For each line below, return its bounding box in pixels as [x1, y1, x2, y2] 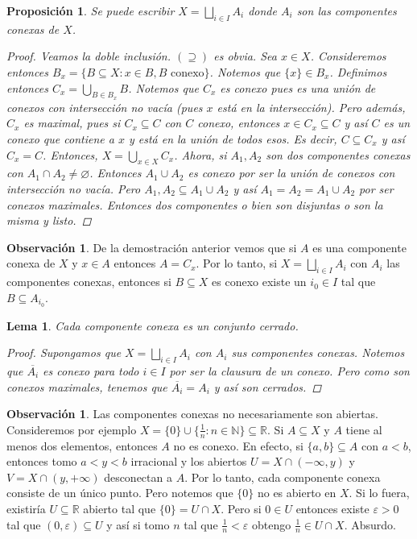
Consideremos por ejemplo [6, 421, 137, 437]
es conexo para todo [43, 362, 139, 379]
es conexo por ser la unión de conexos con [188, 164, 395, 181]
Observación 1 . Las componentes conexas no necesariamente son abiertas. [6, 405, 378, 422]
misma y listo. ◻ [6, 212, 92, 229]
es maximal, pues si [23, 114, 121, 131]
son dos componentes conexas [266, 146, 411, 163]
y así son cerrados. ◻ [213, 378, 322, 395]
